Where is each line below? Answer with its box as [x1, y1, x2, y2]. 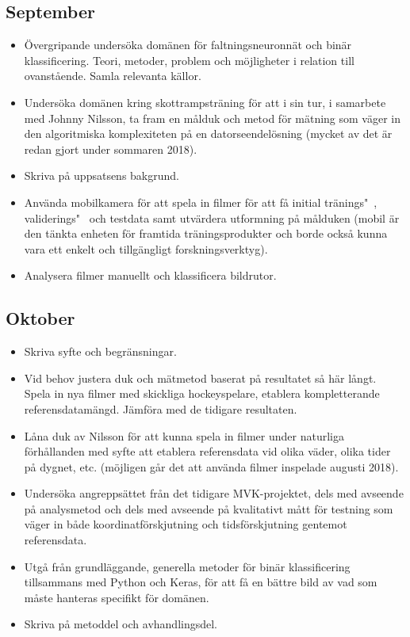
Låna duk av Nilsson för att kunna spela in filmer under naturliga [24, 427, 344, 444]
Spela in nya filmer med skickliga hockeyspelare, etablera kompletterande [24, 385, 380, 402]
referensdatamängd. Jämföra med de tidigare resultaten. [24, 400, 297, 417]
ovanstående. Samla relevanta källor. [24, 67, 201, 84]
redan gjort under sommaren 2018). [24, 140, 197, 157]
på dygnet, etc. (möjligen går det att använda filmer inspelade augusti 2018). [24, 458, 399, 475]
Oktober [6, 306, 75, 330]
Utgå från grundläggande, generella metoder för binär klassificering [24, 558, 351, 574]
